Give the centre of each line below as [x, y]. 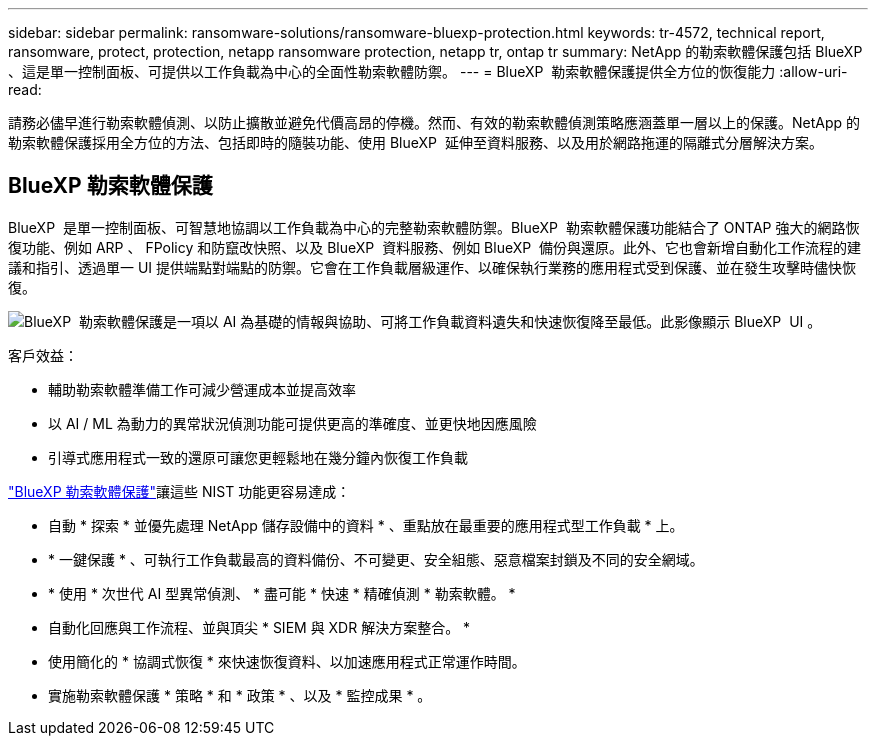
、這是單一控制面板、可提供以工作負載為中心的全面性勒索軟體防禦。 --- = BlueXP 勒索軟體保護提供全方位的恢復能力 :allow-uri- [428, 71]
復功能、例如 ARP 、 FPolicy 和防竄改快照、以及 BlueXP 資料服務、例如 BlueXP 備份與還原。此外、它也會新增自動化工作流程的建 [435, 247]
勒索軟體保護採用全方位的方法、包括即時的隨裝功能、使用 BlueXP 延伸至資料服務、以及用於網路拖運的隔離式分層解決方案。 [415, 142]
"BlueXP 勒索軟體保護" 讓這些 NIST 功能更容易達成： [179, 491]
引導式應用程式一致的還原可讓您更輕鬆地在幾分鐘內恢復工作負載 [258, 457]
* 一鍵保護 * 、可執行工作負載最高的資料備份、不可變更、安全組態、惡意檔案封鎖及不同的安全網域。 [376, 559]
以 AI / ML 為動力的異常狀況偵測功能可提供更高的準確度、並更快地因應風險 [292, 423]
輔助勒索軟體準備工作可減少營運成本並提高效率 [202, 389]
